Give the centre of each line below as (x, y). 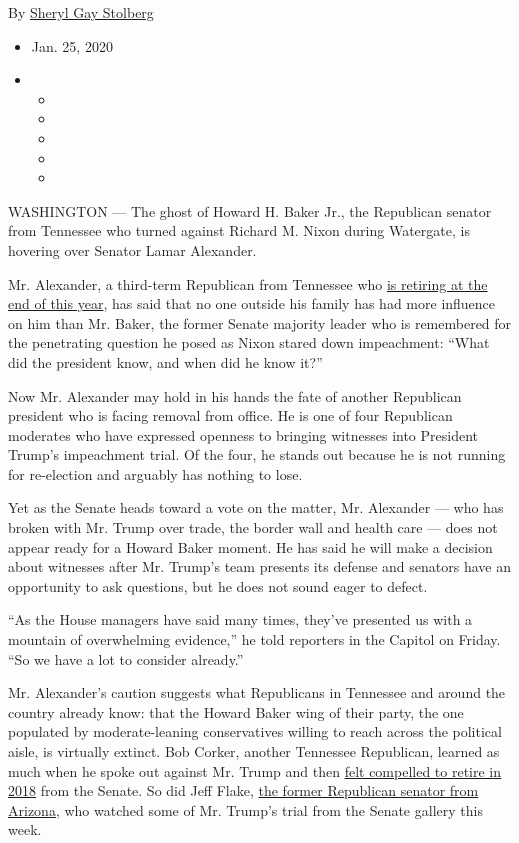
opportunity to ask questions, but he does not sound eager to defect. (218, 585)
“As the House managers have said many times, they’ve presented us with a (240, 619)
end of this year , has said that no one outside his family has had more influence (252, 303)
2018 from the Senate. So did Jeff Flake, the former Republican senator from (243, 790)
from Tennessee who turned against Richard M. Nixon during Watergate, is (239, 230)
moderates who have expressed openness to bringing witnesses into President (243, 434)
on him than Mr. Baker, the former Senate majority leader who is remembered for (260, 322)
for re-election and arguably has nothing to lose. (155, 473)
